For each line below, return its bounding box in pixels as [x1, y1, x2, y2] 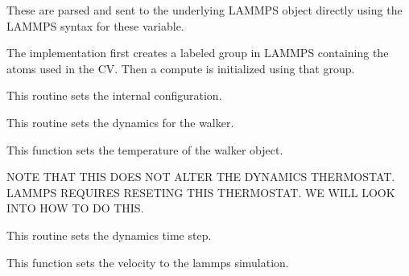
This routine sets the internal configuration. [6, 87, 222, 104]
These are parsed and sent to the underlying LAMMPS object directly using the [6, 2, 403, 18]
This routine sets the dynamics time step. [6, 226, 212, 243]
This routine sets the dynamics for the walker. [6, 113, 234, 130]
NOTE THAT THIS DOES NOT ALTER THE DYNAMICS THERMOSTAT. [6, 168, 395, 185]
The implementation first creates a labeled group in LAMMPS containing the [6, 44, 389, 61]
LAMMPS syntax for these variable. [6, 17, 184, 34]
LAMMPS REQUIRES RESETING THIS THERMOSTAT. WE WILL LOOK [6, 183, 395, 200]
